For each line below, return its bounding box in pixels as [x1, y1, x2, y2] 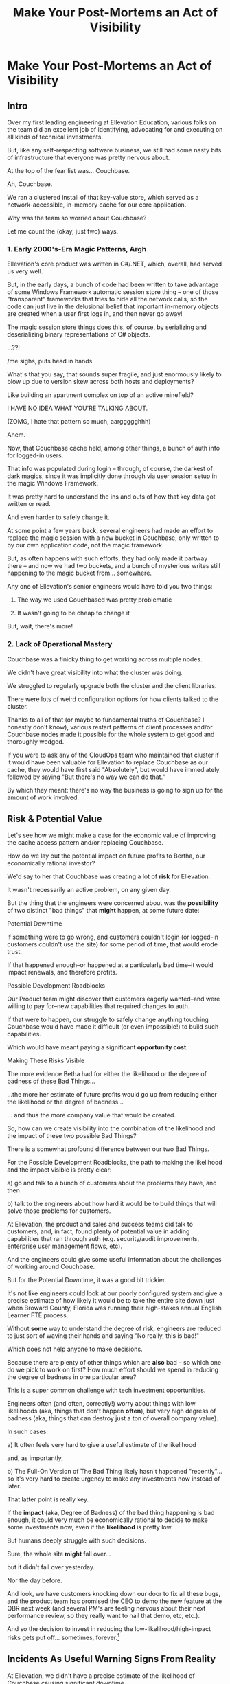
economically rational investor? [7, 859, 95, 867]
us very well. [7, 267, 43, 275]
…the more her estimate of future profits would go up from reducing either [7, 1091, 218, 1099]
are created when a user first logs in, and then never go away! [7, 310, 183, 318]
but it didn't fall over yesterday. [7, 1563, 95, 1571]
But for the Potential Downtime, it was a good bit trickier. [7, 1276, 167, 1284]
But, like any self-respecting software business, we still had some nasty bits [7, 146, 222, 154]
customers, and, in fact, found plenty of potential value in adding [7, 1227, 190, 1236]
